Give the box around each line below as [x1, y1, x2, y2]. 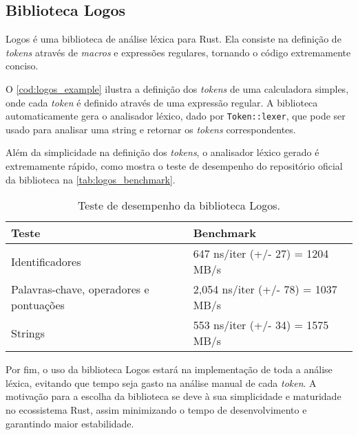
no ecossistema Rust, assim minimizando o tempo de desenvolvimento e [6, 402, 307, 416]
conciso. [6, 58, 39, 73]
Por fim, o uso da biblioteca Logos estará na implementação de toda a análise [6, 362, 333, 377]
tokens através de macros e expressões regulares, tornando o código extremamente [6, 45, 351, 59]
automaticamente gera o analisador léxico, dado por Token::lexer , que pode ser [6, 109, 346, 123]
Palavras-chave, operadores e [11, 281, 149, 298]
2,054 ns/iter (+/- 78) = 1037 [193, 281, 337, 298]
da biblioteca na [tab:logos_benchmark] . [6, 172, 176, 186]
